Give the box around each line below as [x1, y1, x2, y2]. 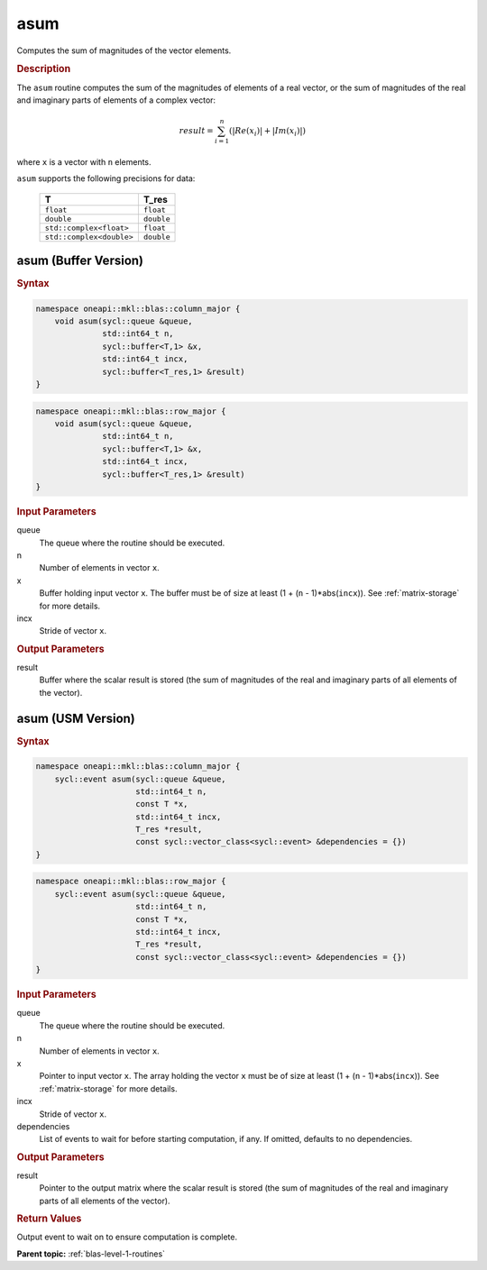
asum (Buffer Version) [16, 253, 144, 269]
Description [16, 63, 71, 76]
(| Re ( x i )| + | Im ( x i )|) [228, 126, 307, 138]
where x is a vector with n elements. [16, 156, 152, 167]
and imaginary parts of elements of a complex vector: [16, 95, 216, 105]
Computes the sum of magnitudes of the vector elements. [16, 45, 232, 56]
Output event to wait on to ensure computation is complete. [16, 1231, 238, 1243]
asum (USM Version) [16, 710, 135, 726]
